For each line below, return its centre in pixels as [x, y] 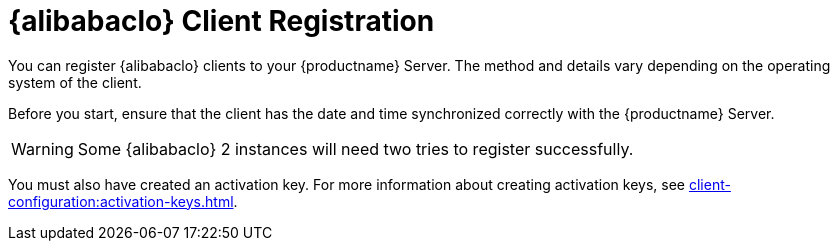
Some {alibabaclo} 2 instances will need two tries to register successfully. [355, 148]
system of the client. [75, 82]
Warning [42, 148]
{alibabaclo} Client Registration [221, 21]
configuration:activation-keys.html [121, 201]
